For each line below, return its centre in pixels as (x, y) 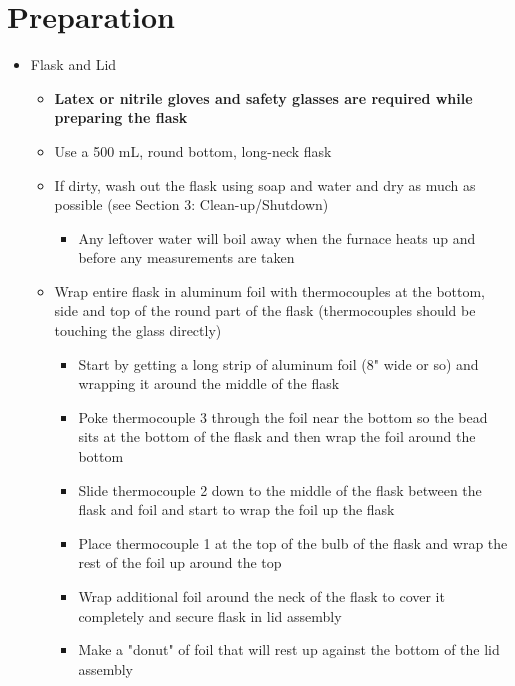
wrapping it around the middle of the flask (209, 383)
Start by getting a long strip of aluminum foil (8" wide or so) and (278, 363)
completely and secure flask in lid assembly (210, 615)
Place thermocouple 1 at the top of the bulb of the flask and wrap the (293, 542)
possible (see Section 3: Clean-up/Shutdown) (191, 204)
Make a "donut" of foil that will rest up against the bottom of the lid (289, 649)
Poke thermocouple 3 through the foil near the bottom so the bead (283, 416)
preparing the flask (121, 117)
